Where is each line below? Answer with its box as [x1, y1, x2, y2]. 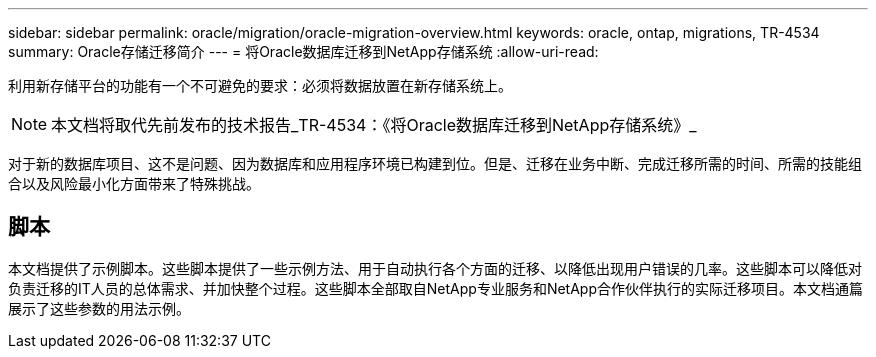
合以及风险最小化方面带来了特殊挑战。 [8, 175, 260, 192]
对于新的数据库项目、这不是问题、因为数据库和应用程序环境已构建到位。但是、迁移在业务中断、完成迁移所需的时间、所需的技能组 [8, 155, 862, 172]
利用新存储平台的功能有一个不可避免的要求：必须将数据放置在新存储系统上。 [8, 77, 512, 94]
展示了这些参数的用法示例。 [8, 299, 190, 317]
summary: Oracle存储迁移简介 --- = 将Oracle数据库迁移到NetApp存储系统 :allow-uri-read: [8, 43, 599, 60]
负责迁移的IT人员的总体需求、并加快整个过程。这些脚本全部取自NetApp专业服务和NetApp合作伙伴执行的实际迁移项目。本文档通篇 [8, 279, 863, 297]
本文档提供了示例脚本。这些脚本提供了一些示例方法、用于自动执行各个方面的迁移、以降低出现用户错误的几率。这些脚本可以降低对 [8, 259, 862, 277]
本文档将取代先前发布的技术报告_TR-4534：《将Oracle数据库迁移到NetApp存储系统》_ [51, 115, 697, 135]
